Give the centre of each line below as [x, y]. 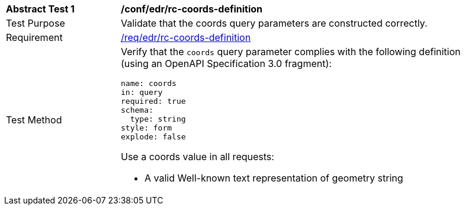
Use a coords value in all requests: [198, 157]
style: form [147, 128]
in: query [142, 92]
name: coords [149, 83]
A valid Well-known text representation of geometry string [274, 178]
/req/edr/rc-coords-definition [186, 37]
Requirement [34, 37]
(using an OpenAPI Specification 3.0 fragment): [226, 63]
